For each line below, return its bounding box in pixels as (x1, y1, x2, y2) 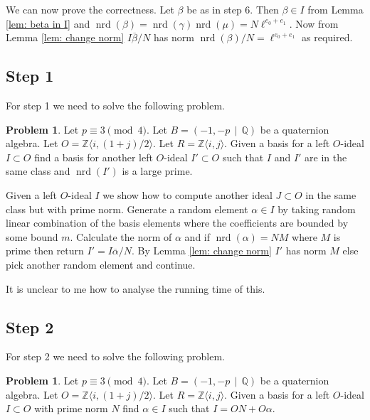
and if (184, 229, 211, 244)
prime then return (6, 243, 84, 258)
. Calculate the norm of (70, 229, 172, 244)
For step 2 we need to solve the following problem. (6, 349, 226, 364)
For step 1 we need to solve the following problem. (6, 97, 226, 112)
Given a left (6, 187, 58, 202)
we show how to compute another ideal (102, 187, 273, 202)
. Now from (289, 16, 339, 31)
